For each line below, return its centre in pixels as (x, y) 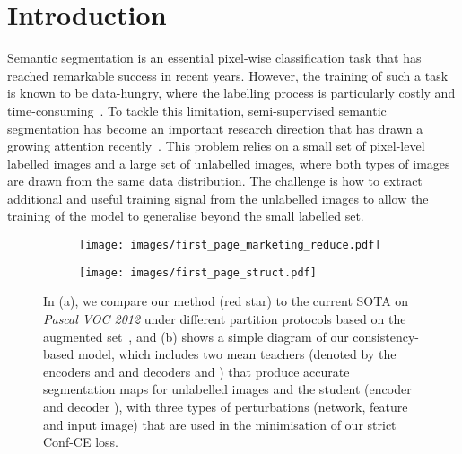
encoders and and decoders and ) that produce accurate (196, 371)
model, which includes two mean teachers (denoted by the (237, 354)
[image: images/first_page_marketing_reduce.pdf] (230, 245)
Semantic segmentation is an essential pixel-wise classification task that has (214, 58)
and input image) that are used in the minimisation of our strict (220, 424)
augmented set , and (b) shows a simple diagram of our (196, 336)
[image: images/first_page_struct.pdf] (198, 272)
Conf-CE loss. (81, 442)
